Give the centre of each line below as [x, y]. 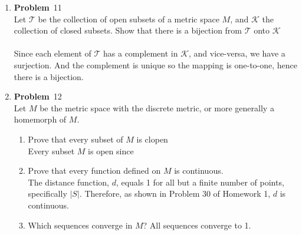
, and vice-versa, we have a [237, 53]
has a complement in [141, 53]
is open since [111, 150]
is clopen [152, 139]
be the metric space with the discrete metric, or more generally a [157, 107]
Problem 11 [38, 7]
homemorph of [40, 119]
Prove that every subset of [75, 139]
